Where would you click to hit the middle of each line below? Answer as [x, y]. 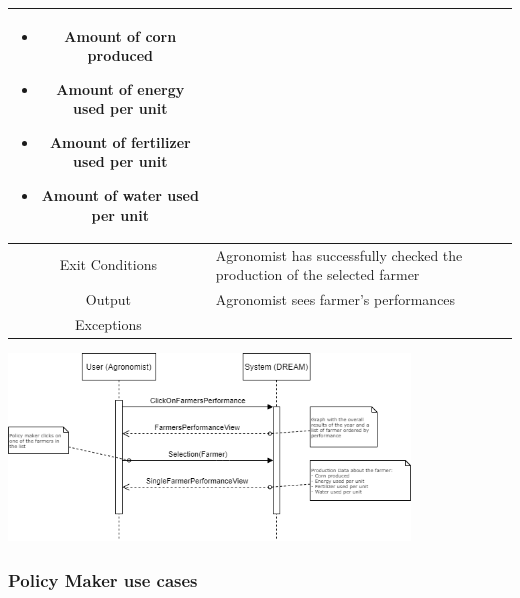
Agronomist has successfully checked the [339, 254]
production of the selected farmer [317, 274]
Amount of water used [120, 195]
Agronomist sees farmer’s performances [335, 298]
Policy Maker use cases [103, 579]
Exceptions [108, 323]
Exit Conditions [108, 264]
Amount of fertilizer [120, 141]
